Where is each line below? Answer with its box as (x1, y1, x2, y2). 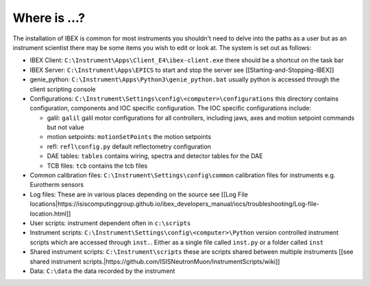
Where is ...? (12, 10, 86, 25)
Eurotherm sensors (29, 181, 84, 189)
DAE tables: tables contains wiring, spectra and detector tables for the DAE (47, 152, 263, 160)
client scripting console (29, 85, 96, 93)
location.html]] (29, 209, 71, 218)
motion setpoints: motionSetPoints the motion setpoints (47, 133, 212, 141)
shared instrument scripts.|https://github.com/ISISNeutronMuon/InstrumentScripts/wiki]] (29, 257, 280, 265)
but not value (47, 123, 85, 131)
